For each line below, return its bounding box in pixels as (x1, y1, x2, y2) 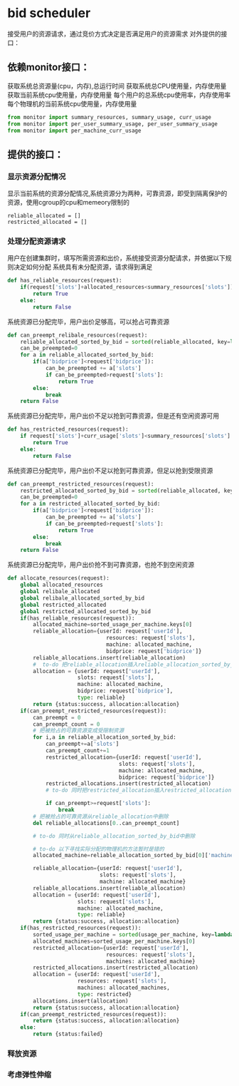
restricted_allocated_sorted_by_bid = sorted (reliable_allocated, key (20, 487, 234, 494)
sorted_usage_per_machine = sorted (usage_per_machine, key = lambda (33, 931, 234, 938)
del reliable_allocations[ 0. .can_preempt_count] (33, 819, 180, 826)
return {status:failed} (33, 1030, 103, 1038)
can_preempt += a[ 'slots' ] (45, 740, 119, 748)
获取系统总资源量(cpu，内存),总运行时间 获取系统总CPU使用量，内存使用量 (7, 81, 227, 90)
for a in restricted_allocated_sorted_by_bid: (20, 501, 161, 508)
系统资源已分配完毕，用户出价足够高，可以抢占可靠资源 (7, 317, 169, 326)
